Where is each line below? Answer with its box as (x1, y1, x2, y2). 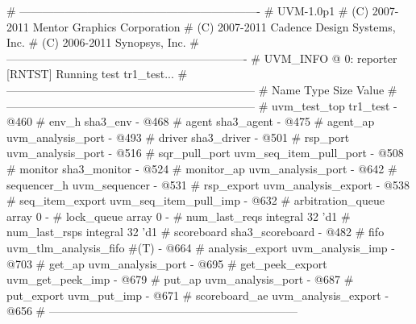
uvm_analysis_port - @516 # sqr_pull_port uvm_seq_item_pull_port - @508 (6, 144, 404, 161)
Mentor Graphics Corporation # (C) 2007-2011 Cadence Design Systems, (32, 18, 396, 35)
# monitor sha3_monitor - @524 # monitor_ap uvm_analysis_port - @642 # (6, 160, 397, 177)
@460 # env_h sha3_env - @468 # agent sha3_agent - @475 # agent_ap (6, 113, 375, 130)
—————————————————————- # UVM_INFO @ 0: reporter (6, 49, 397, 66)
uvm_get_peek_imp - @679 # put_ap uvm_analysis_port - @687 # (6, 271, 354, 288)
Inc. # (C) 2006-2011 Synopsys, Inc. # (6, 34, 199, 51)
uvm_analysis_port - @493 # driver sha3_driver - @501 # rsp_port (6, 128, 350, 145)
